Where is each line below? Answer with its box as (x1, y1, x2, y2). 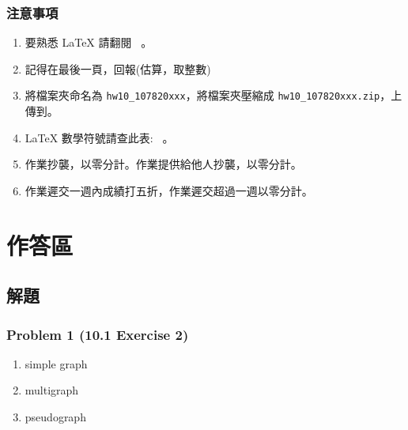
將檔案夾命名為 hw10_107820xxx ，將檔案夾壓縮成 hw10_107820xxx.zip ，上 (25, 87, 402, 104)
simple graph (25, 355, 88, 372)
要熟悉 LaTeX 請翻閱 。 (25, 34, 153, 51)
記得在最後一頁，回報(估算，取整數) (25, 60, 211, 77)
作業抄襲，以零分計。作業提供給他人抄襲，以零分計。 (25, 156, 302, 172)
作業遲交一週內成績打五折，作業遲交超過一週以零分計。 (25, 182, 313, 198)
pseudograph (25, 409, 86, 424)
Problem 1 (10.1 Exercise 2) (6, 324, 189, 344)
